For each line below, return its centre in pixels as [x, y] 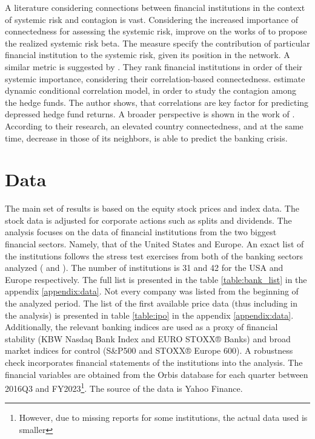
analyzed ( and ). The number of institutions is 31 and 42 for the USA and [144, 268]
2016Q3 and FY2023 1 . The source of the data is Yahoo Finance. [124, 387]
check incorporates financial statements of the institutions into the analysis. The [154, 362]
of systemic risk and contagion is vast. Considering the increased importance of [152, 19]
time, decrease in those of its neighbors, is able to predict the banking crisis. [146, 138]
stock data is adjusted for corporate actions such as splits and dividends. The [148, 220]
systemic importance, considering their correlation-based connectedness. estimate [155, 78]
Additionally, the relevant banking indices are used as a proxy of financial [141, 327]
